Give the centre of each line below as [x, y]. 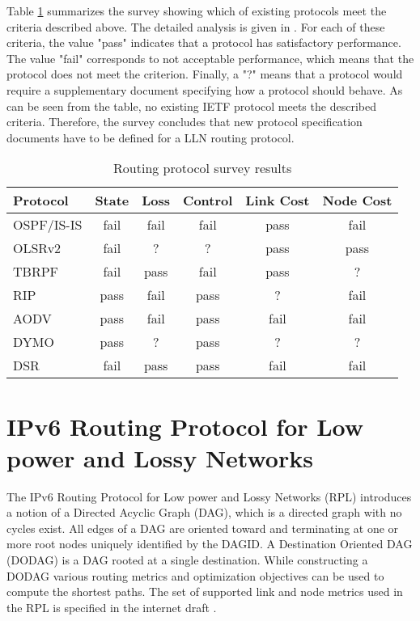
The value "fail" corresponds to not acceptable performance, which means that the [210, 58]
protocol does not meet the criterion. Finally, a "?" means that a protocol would [205, 74]
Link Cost [278, 201]
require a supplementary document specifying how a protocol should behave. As [205, 89]
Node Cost [357, 201]
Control [208, 201]
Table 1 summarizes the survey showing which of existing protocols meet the [197, 11]
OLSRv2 [37, 248]
